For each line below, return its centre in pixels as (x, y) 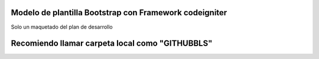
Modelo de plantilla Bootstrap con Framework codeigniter (119, 13)
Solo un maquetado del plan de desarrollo (62, 27)
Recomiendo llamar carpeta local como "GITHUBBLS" (112, 44)
